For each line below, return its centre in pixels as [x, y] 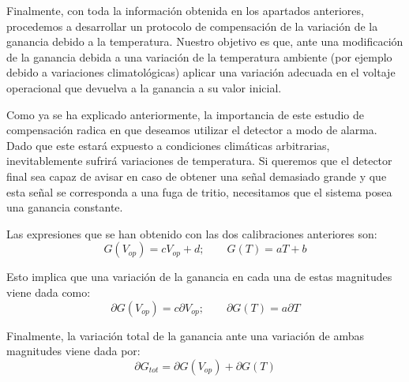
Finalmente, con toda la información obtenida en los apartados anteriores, [185, 10]
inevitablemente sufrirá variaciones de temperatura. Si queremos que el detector [199, 161]
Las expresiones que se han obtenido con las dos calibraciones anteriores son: [192, 233]
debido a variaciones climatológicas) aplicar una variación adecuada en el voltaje [201, 72]
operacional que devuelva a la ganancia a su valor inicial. [144, 87]
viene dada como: [49, 292]
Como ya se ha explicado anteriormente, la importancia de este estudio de [185, 114]
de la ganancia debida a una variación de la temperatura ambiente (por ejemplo [199, 56]
